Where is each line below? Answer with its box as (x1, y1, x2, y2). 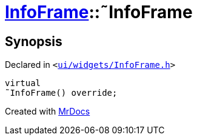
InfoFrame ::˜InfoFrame (5, 2, 193, 22)
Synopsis (5, 33, 62, 49)
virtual (5, 78, 41, 88)
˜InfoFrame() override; (5, 88, 118, 98)
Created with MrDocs (5, 106, 90, 117)
